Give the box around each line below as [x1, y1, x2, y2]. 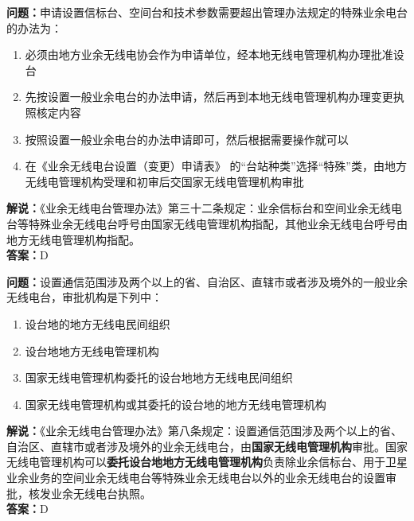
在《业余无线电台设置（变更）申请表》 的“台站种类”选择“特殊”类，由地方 [25, 157, 407, 174]
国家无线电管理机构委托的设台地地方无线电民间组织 [25, 369, 293, 386]
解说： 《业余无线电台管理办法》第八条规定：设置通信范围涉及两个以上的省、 [6, 422, 402, 439]
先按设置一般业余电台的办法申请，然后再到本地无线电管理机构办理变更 [25, 88, 393, 105]
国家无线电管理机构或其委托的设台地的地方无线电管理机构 [25, 395, 326, 412]
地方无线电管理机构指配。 [6, 231, 140, 247]
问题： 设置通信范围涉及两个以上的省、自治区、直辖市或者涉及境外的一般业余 [6, 273, 408, 290]
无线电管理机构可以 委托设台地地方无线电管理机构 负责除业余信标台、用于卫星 [6, 453, 408, 470]
